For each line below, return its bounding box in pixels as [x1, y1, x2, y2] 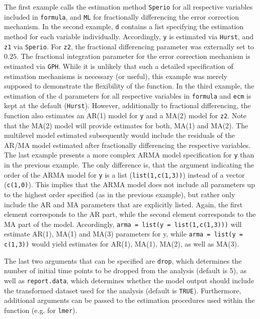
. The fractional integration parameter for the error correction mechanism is [16, 51, 250, 61]
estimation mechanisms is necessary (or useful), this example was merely [4, 70, 228, 81]
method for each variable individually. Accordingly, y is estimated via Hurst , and [4, 31, 253, 41]
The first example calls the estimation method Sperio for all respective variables [4, 2, 253, 12]
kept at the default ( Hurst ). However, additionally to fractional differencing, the [4, 100, 251, 111]
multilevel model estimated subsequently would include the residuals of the [4, 130, 235, 140]
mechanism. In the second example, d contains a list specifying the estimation [4, 21, 244, 32]
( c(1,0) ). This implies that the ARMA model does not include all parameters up [4, 179, 255, 190]
